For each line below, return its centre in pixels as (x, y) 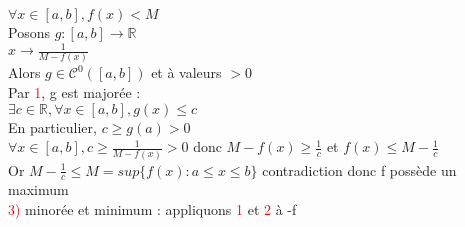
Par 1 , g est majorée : (74, 92)
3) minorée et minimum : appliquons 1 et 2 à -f (152, 208)
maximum (38, 189)
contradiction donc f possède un (359, 169)
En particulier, (52, 126)
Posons (29, 32)
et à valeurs (186, 72)
